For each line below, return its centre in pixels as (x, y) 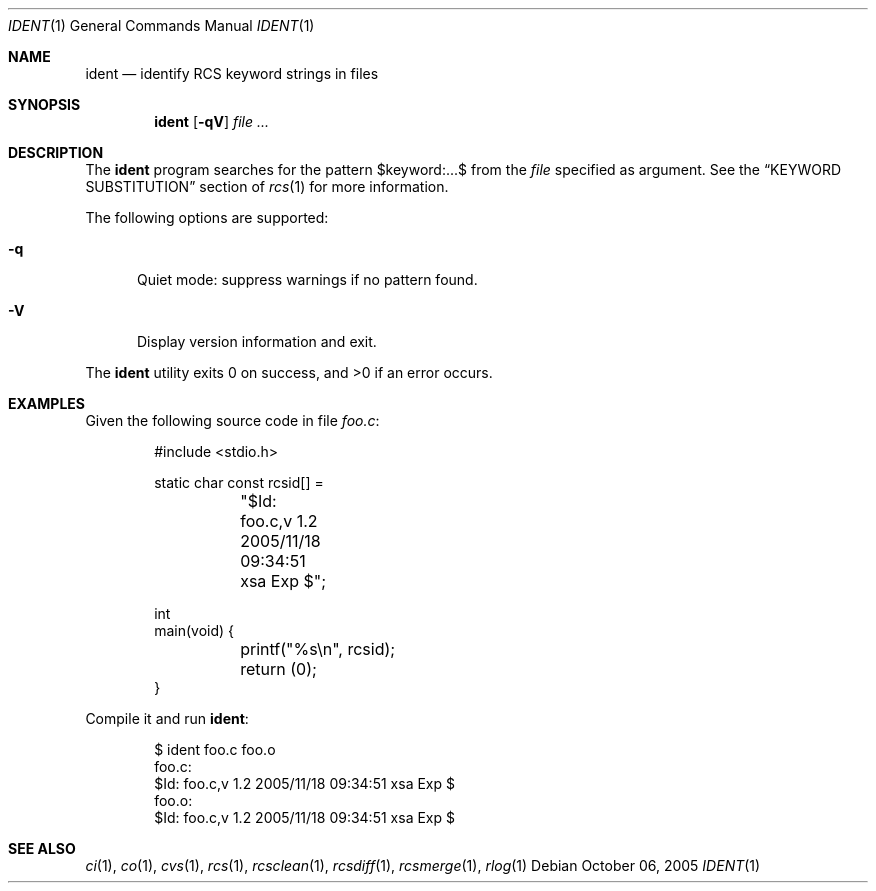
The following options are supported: (207, 217)
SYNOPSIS (44, 104)
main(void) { (194, 630)
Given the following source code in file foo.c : (232, 420)
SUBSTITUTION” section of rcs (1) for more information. (267, 186)
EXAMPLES (46, 403)
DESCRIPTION (56, 152)
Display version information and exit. (257, 341)
